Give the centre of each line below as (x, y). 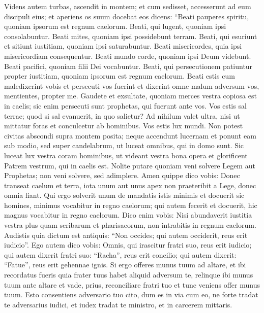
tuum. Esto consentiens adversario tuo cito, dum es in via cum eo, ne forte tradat (131, 294)
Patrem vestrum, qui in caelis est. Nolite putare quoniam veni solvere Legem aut (130, 165)
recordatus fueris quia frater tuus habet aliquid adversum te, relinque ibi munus (129, 275)
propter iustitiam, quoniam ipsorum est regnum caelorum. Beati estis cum (120, 76)
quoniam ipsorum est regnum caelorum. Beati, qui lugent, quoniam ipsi (115, 26)
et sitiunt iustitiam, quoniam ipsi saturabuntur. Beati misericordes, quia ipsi (123, 46)
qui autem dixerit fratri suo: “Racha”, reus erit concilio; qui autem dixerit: (120, 254)
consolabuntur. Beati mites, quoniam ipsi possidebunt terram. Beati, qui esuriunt (131, 36)
